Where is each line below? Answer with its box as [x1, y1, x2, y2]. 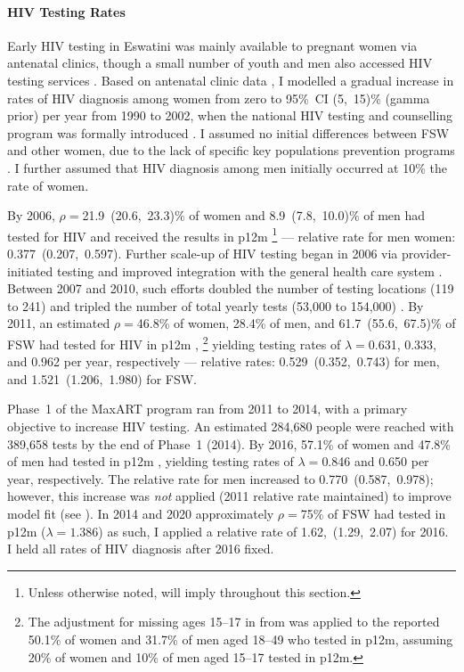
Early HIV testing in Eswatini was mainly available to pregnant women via [7, 36, 418, 54]
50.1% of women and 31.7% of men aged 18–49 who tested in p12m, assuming [28, 629, 453, 648]
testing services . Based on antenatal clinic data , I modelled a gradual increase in [7, 70, 454, 89]
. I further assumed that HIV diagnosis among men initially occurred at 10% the [7, 158, 447, 176]
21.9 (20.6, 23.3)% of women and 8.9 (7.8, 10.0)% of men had [82, 206, 426, 225]
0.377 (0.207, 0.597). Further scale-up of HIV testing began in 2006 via [7, 243, 398, 262]
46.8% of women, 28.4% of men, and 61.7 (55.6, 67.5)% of [136, 314, 456, 332]
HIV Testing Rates [7, 2, 126, 20]
